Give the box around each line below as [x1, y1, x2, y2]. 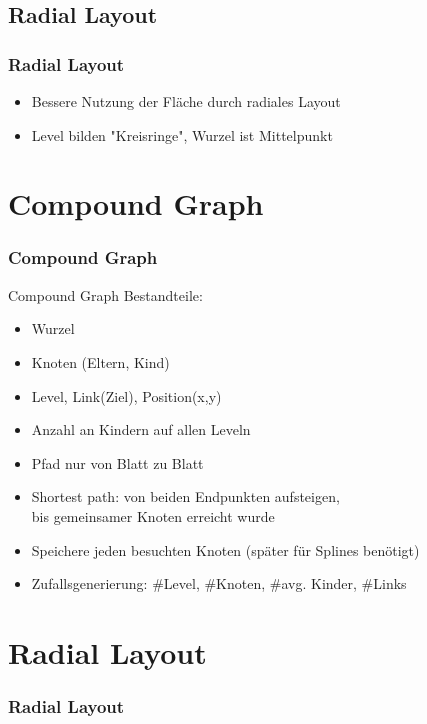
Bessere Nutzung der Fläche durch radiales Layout [31, 91, 341, 111]
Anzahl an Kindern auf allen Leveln [31, 419, 251, 440]
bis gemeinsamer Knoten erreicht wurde [31, 505, 275, 526]
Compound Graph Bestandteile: [8, 284, 203, 305]
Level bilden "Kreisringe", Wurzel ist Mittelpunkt [31, 124, 333, 145]
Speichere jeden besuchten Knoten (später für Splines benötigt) [31, 539, 420, 560]
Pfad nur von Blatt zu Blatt [31, 452, 204, 473]
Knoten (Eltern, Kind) [31, 351, 170, 372]
